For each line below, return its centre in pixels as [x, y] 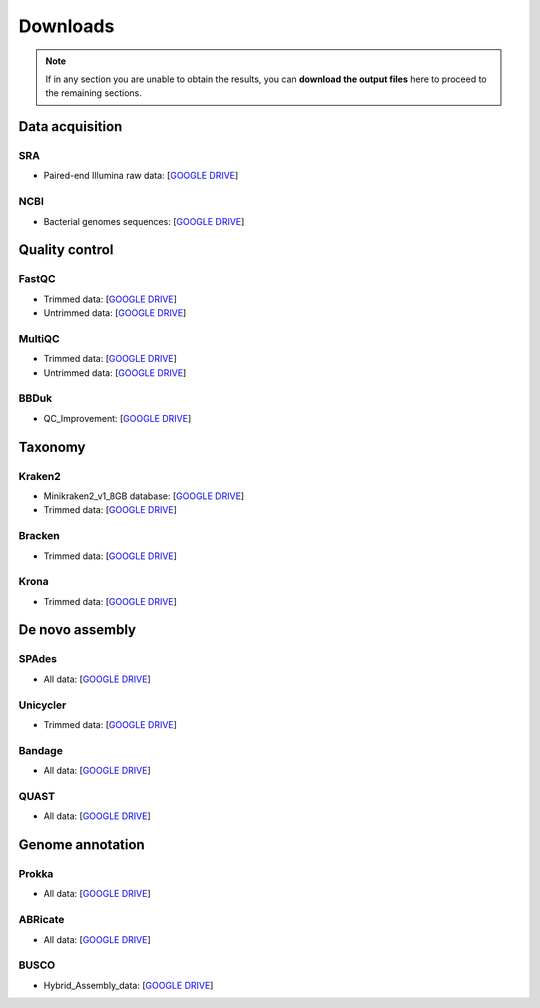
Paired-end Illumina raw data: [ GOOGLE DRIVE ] [141, 176]
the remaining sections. [93, 93]
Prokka [36, 874]
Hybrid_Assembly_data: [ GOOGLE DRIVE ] [128, 985]
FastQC [37, 279]
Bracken [39, 536]
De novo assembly [77, 630]
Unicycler [42, 705]
